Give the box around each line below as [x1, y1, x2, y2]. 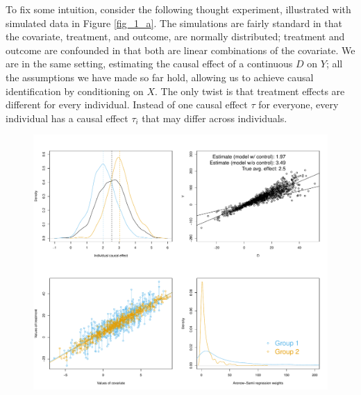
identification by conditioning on [6, 83, 144, 98]
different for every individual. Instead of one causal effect [6, 97, 248, 112]
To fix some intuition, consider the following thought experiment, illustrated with [6, 2, 351, 16]
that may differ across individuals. [142, 110, 287, 125]
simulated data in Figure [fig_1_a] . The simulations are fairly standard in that [6, 15, 342, 30]
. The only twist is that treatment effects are [155, 83, 345, 98]
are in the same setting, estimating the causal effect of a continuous [6, 56, 293, 71]
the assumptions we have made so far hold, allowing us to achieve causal [6, 69, 314, 84]
